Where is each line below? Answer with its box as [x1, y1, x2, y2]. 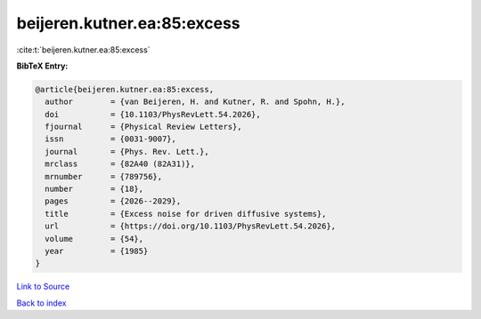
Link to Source [16, 281, 70, 292]
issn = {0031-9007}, [45, 134, 177, 144]
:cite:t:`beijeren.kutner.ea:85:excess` [16, 44, 151, 55]
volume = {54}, [45, 234, 144, 243]
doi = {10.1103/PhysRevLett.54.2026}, [45, 109, 262, 119]
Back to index [16, 298, 67, 308]
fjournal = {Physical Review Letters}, [45, 122, 242, 132]
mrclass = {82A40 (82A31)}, [45, 159, 196, 169]
